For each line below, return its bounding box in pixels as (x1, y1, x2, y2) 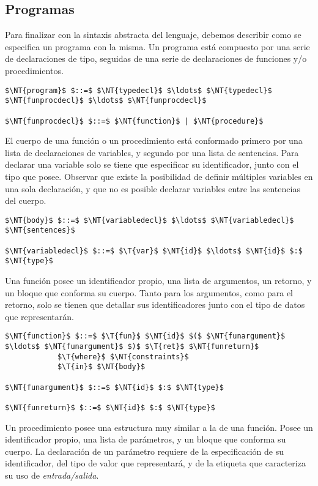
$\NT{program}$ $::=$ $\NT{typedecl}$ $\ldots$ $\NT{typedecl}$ (5, 86, 272, 95)
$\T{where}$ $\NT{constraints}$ (57, 352, 189, 361)
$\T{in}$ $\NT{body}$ (57, 362, 146, 372)
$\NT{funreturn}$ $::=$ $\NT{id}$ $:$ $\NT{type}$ (5, 403, 215, 413)
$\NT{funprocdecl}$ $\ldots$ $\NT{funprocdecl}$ (5, 96, 207, 105)
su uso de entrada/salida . (5, 469, 99, 482)
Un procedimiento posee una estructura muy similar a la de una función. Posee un (5, 421, 313, 433)
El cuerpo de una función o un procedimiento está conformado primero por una (5, 134, 303, 147)
